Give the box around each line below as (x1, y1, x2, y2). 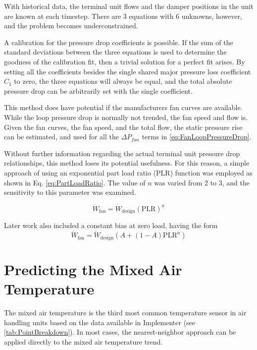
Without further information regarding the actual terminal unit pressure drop (4, 148, 240, 158)
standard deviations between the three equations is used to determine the (4, 47, 227, 57)
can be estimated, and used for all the (4, 131, 119, 142)
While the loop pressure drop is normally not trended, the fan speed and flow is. (4, 112, 248, 122)
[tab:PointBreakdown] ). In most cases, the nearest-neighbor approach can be (4, 327, 236, 337)
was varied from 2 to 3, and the (154, 177, 250, 187)
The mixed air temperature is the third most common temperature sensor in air (4, 307, 247, 317)
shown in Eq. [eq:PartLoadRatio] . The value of (4, 177, 146, 187)
